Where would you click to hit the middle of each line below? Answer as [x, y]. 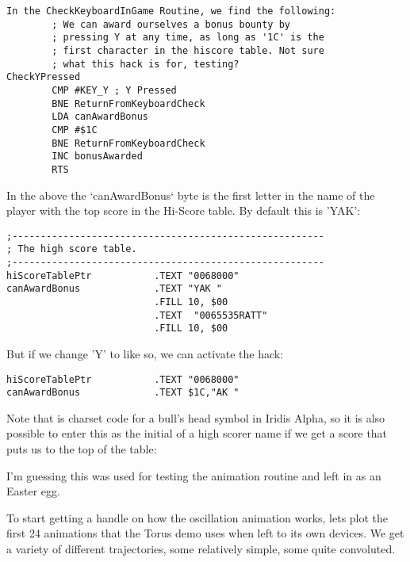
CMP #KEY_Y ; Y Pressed [114, 90]
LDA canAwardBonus [100, 117]
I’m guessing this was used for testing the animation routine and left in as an [194, 475]
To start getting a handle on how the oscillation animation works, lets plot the [197, 517]
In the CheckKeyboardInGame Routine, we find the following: [171, 11]
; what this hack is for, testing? [146, 64]
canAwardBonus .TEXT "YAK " [115, 289]
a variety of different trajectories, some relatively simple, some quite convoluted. [201, 549]
